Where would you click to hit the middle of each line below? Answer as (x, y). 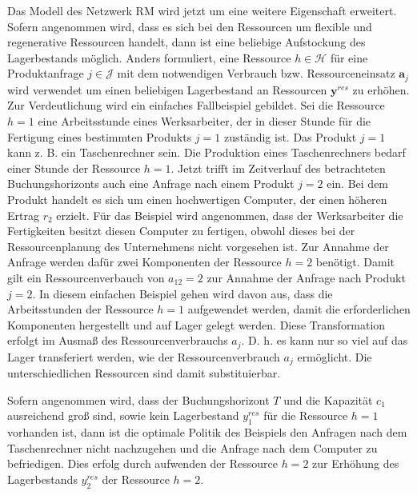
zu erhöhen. (381, 89)
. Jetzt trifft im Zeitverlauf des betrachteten (278, 168)
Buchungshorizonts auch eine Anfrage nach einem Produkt (151, 184)
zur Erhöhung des (356, 463)
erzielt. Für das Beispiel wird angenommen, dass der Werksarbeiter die (230, 215)
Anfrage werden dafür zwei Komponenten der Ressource (144, 262)
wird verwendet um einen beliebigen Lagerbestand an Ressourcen (167, 89)
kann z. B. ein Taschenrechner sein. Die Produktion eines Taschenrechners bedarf (206, 152)
